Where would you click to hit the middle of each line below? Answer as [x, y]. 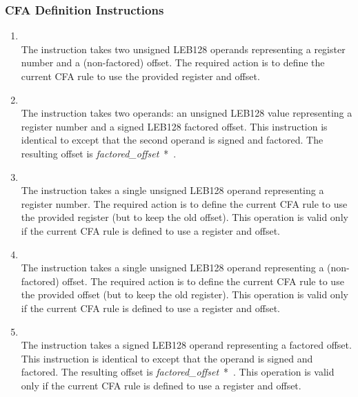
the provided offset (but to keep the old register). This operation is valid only [185, 294]
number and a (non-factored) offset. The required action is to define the [173, 62]
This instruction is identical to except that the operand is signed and [167, 358]
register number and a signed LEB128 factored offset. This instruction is [174, 126]
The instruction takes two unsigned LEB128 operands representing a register [183, 49]
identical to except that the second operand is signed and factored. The [172, 140]
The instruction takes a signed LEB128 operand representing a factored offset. [186, 345]
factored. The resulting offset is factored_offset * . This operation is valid [178, 372]
